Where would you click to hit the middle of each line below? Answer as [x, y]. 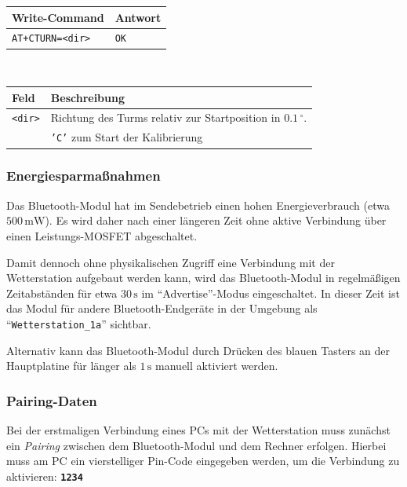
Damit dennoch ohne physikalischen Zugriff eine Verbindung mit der [171, 262]
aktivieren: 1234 [45, 476]
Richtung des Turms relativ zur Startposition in [165, 117]
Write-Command [58, 17]
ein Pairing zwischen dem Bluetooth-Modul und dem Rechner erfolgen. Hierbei [196, 445]
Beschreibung [88, 97]
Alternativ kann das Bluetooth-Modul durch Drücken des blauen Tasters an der [198, 350]
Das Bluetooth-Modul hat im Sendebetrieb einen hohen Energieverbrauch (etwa [198, 205]
